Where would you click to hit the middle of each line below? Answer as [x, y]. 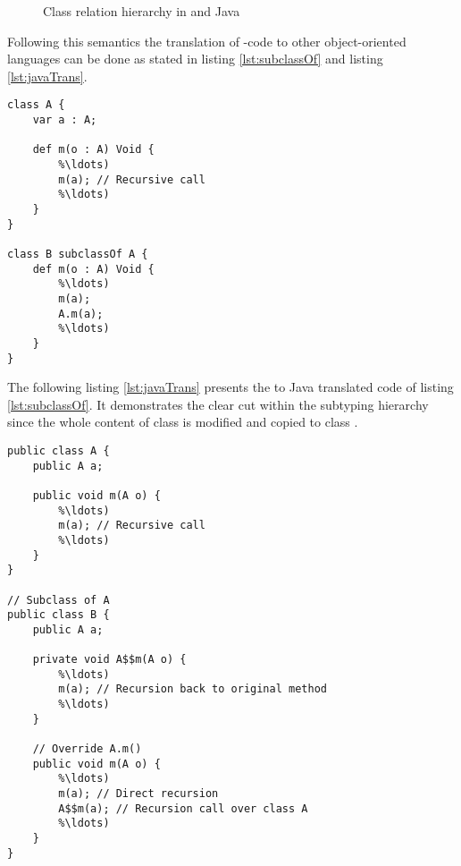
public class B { [59, 615]
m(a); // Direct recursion [138, 794]
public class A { [59, 450]
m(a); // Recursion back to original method [193, 689]
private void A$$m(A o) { [109, 660]
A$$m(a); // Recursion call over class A [183, 808]
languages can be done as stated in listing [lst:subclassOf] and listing [195, 59]
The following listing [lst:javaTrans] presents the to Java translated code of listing [230, 387]
